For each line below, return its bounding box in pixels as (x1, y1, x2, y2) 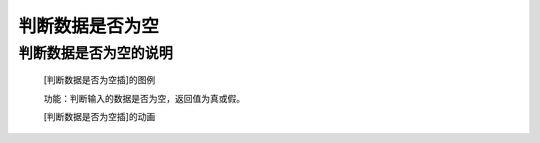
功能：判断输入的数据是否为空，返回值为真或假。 (43, 92, 245, 104)
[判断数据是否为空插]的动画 (43, 110, 156, 122)
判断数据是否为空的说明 (18, 44, 174, 62)
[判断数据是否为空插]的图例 (43, 74, 156, 86)
